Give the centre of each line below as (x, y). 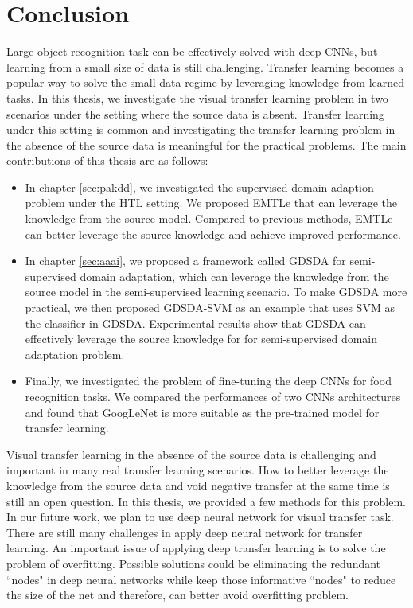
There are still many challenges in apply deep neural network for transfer (185, 532)
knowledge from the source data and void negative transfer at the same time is (198, 485)
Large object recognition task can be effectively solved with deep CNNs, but (192, 51)
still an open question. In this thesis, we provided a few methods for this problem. (206, 501)
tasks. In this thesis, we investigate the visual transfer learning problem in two (197, 97)
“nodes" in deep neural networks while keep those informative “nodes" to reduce (201, 579)
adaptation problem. (75, 354)
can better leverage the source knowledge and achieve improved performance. (213, 234)
